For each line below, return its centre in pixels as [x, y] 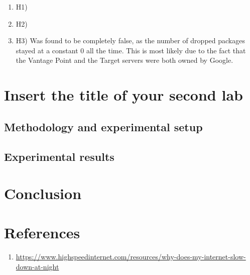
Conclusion [43, 193]
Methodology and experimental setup [103, 126]
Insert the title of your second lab [123, 95]
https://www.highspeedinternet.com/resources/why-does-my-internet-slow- [131, 257]
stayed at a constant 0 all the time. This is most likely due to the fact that [131, 50]
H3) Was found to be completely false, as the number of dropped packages [130, 40]
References [42, 233]
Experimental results [59, 156]
